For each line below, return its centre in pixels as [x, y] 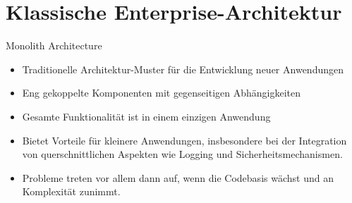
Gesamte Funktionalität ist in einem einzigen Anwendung [146, 116]
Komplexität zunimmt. [71, 191]
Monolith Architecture [54, 45]
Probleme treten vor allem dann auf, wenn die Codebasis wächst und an [178, 177]
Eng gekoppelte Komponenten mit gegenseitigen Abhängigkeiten [162, 93]
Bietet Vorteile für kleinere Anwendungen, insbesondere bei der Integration [184, 140]
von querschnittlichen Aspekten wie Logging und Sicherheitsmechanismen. [182, 154]
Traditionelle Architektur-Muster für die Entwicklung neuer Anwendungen [183, 69]
